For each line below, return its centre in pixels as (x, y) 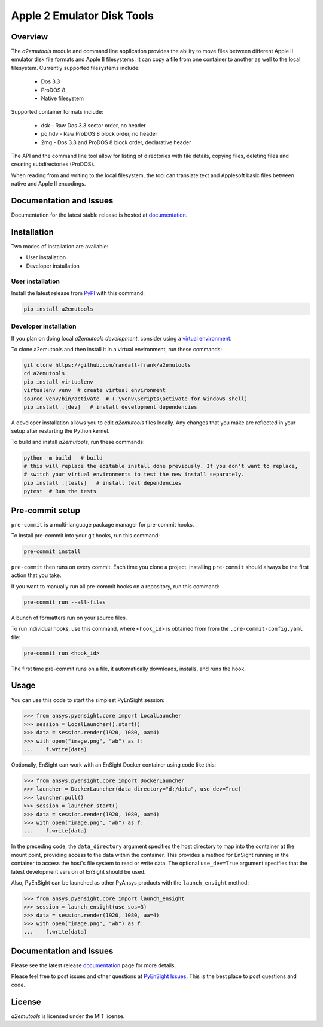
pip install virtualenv (59, 382)
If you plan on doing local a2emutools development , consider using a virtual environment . (121, 338)
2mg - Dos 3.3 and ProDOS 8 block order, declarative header (116, 142)
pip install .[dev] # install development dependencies (110, 407)
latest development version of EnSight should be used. (78, 871)
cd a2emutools (44, 373)
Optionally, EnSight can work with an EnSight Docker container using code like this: (114, 765)
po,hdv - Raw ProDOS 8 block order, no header (99, 134)
